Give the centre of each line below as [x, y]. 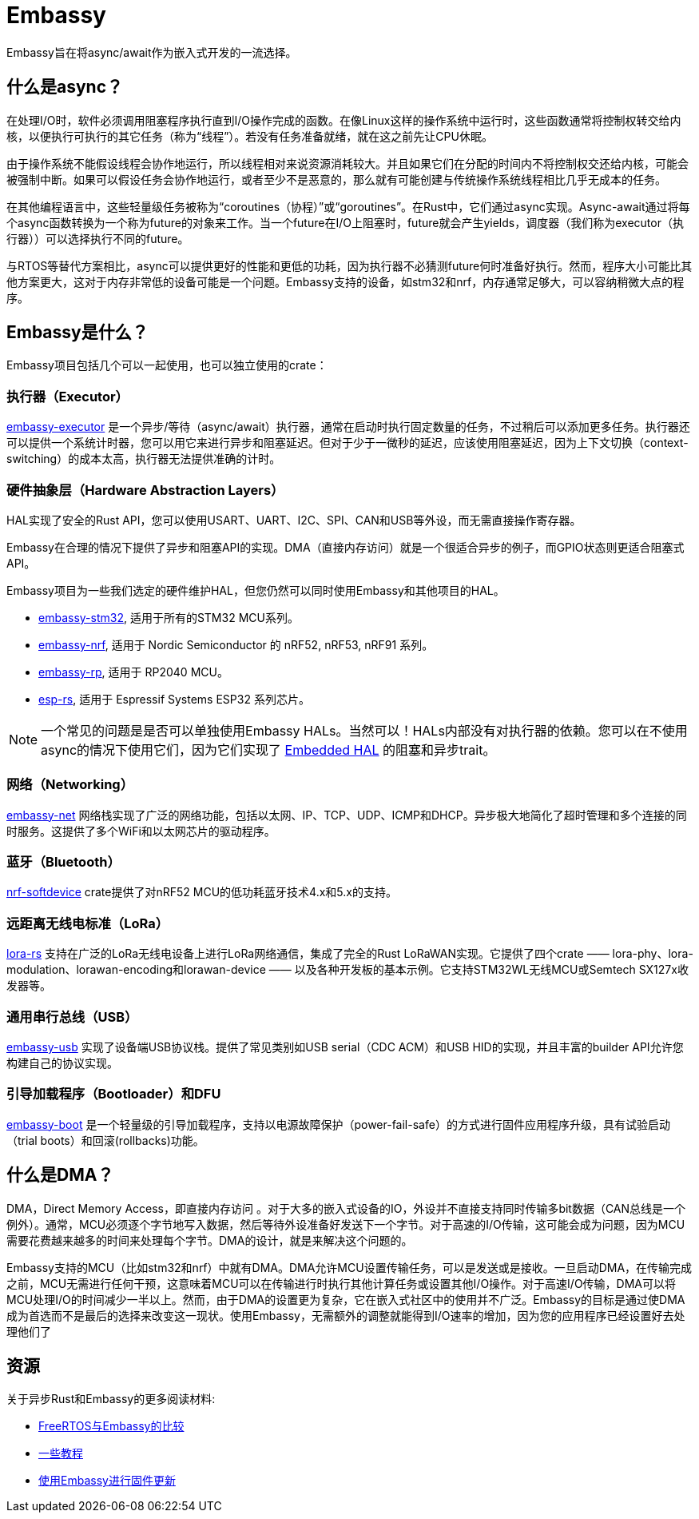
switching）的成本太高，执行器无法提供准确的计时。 [144, 459]
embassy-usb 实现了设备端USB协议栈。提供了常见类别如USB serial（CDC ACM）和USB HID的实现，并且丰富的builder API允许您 [345, 1047]
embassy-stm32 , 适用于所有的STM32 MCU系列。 [169, 617]
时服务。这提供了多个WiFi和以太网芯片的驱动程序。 [141, 831]
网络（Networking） [70, 785]
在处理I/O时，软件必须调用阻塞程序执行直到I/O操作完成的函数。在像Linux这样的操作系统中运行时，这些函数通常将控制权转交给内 [344, 120]
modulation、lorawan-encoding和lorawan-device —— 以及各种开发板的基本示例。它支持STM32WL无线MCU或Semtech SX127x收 [348, 970]
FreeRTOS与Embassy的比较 [111, 1426]
